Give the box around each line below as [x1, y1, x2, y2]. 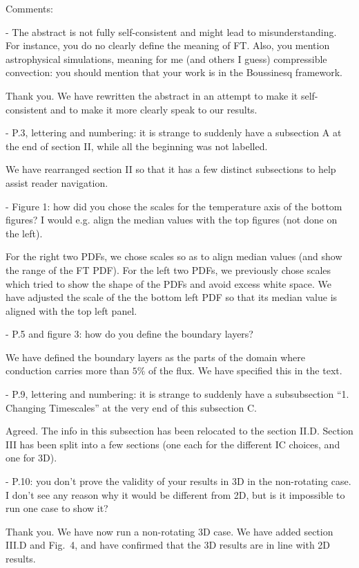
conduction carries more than [6, 363, 130, 378]
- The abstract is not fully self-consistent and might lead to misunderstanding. [6, 24, 337, 39]
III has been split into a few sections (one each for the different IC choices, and [6, 437, 340, 451]
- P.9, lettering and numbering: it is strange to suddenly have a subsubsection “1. [6, 387, 349, 401]
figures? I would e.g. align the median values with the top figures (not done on [6, 212, 338, 227]
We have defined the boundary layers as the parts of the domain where [6, 349, 305, 364]
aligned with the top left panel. [6, 303, 137, 318]
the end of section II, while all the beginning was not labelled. [6, 138, 268, 153]
